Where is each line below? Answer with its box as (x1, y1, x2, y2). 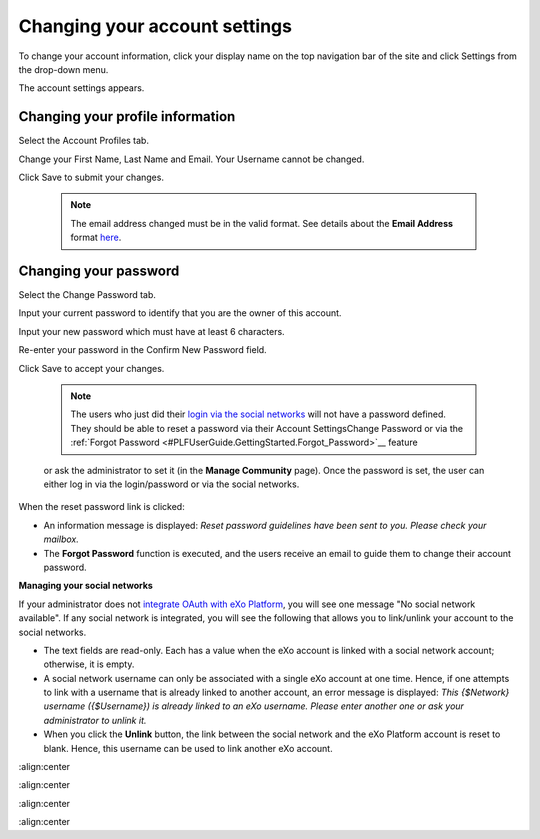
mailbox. (43, 533, 79, 545)
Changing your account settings (18, 15, 292, 37)
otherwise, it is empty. (43, 658, 135, 670)
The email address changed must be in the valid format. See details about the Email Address (70, 217, 454, 229)
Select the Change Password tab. (18, 289, 157, 301)
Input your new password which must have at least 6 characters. (18, 325, 285, 337)
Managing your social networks (18, 580, 154, 592)
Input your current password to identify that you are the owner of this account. (18, 307, 342, 319)
